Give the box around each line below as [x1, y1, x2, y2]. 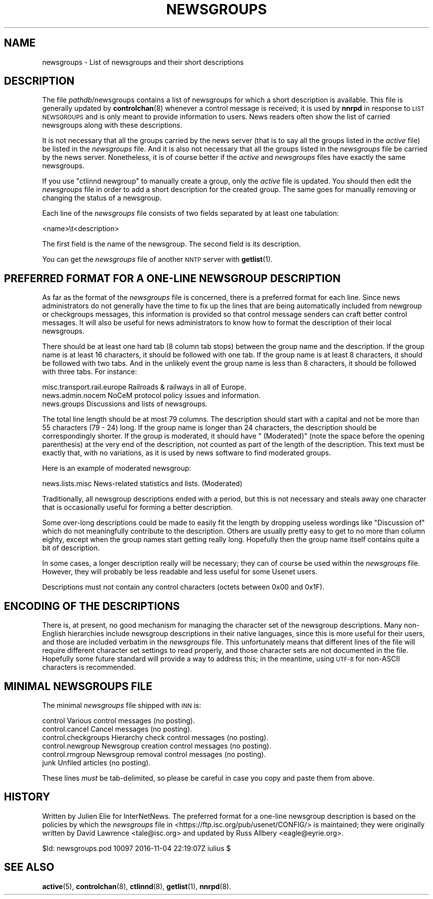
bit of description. [42, 544, 100, 552]
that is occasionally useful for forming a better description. [42, 503, 233, 512]
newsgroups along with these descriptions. [42, 121, 182, 130]
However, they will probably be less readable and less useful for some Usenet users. [42, 567, 317, 576]
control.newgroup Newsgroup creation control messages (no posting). [42, 741, 271, 750]
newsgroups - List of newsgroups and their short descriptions [42, 57, 244, 66]
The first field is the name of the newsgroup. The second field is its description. [42, 240, 301, 249]
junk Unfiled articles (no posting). [42, 758, 151, 767]
